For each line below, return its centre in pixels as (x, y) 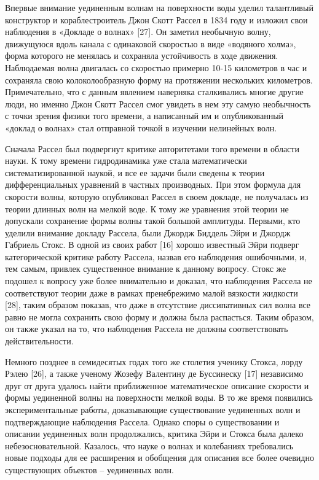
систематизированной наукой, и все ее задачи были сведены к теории (135, 172)
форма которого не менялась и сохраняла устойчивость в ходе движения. (142, 56)
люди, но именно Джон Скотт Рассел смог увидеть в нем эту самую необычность (158, 103)
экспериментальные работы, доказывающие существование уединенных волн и (153, 409)
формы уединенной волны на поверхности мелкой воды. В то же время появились (159, 397)
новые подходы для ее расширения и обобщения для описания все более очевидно (159, 458)
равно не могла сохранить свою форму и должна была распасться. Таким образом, (159, 316)
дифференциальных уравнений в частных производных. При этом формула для (153, 184)
